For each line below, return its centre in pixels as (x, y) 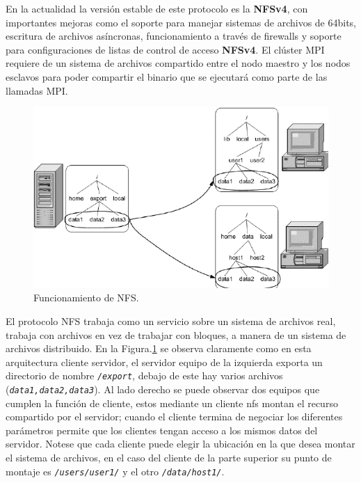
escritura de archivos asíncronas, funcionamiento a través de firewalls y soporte (174, 36)
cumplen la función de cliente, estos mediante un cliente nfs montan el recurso (172, 403)
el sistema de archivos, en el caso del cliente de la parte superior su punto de (169, 458)
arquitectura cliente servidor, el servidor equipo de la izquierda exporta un (164, 362)
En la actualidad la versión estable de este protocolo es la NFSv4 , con (157, 8)
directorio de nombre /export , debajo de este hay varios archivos (144, 375)
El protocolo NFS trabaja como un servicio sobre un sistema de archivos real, (171, 321)
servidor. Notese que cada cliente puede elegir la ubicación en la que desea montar (180, 444)
